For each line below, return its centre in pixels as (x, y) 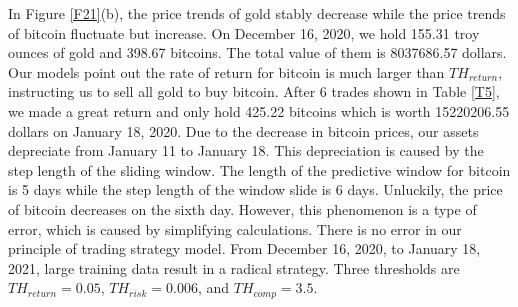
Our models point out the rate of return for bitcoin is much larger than (226, 71)
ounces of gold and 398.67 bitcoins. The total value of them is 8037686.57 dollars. (257, 52)
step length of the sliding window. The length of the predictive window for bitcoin (259, 169)
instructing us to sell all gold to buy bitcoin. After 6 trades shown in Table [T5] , (254, 91)
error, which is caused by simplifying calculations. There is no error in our (235, 228)
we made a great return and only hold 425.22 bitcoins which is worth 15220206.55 (259, 110)
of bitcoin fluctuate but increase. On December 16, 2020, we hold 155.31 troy (244, 32)
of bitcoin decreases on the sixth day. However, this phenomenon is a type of (242, 208)
